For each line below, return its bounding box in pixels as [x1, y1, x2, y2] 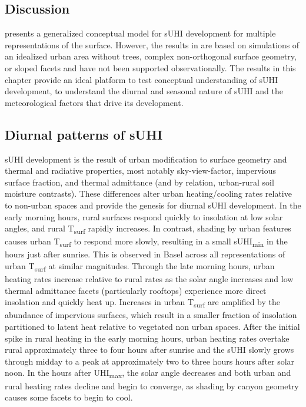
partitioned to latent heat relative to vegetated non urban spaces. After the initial [5, 320, 300, 332]
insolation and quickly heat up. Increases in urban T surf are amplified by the [5, 296, 281, 310]
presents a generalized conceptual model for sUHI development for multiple [5, 27, 276, 39]
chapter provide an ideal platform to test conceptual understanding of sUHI [5, 73, 278, 85]
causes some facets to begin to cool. [5, 391, 133, 403]
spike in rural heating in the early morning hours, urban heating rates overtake [5, 332, 290, 344]
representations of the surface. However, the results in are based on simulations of [5, 38, 300, 51]
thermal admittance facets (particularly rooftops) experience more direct [5, 284, 267, 296]
